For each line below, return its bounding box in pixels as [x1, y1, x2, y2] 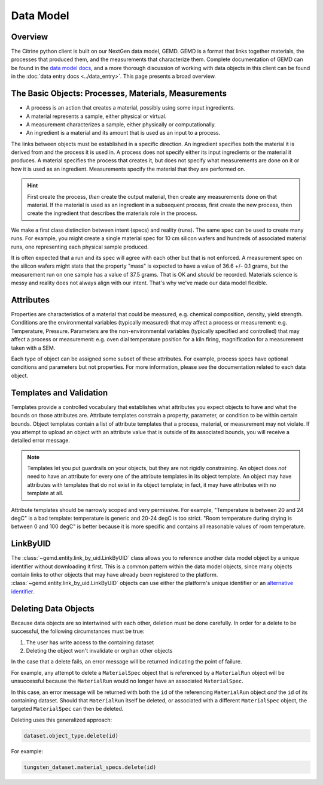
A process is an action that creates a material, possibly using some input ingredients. [26, 104, 236, 111]
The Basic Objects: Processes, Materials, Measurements [11, 89, 227, 99]
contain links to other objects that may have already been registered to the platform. [11, 571, 218, 578]
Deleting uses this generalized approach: [11, 716, 112, 723]
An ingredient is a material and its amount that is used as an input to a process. [26, 129, 221, 137]
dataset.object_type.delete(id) [23, 732, 119, 739]
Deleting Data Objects [11, 604, 95, 614]
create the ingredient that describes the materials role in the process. [27, 210, 197, 217]
